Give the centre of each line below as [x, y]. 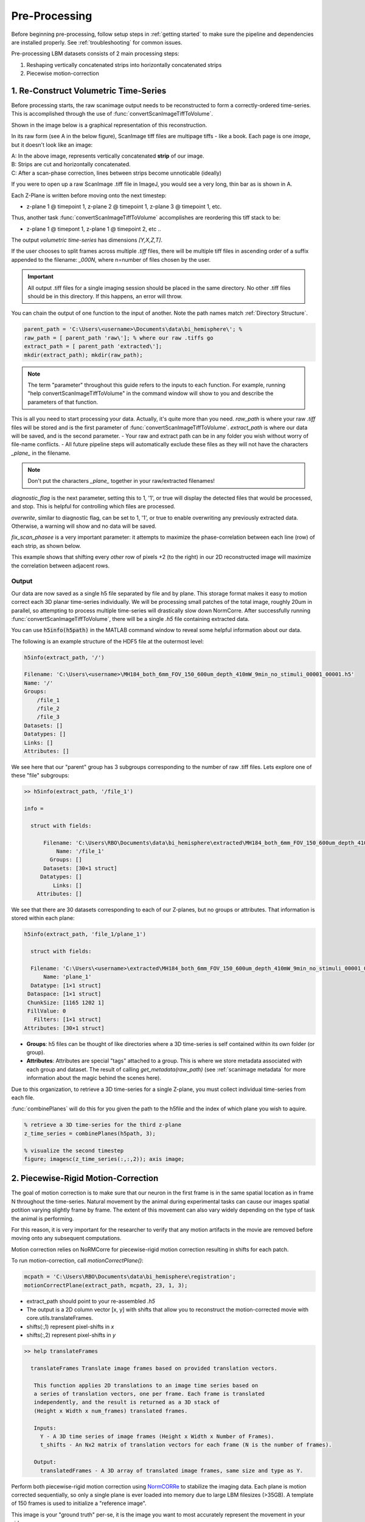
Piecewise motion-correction [63, 74]
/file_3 [48, 717]
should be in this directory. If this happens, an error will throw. [105, 296]
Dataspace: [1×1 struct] [64, 994]
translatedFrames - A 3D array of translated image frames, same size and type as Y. [172, 1471]
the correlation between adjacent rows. [60, 566]
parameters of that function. [63, 402]
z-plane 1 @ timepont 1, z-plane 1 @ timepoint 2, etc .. [94, 229]
